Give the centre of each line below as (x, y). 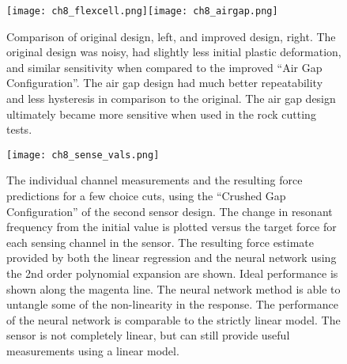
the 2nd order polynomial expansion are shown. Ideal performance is (172, 273)
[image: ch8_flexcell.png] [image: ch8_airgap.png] (142, 11)
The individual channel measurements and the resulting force (155, 180)
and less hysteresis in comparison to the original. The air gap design (171, 99)
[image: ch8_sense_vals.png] (83, 155)
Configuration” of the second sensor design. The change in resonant (170, 211)
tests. (19, 129)
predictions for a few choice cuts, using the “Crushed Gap (146, 196)
